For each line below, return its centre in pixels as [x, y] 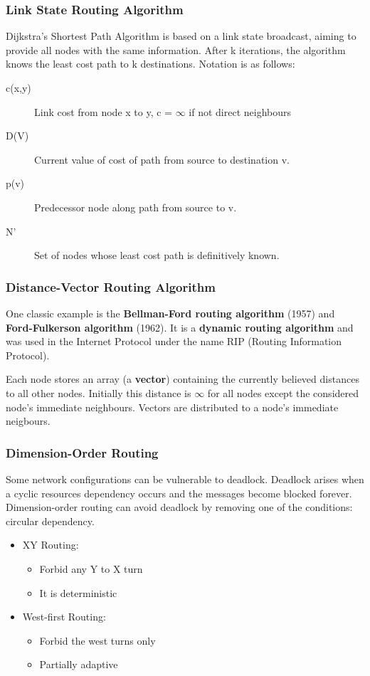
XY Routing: [51, 545]
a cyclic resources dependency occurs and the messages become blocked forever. [179, 493]
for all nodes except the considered [283, 392]
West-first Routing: [64, 617]
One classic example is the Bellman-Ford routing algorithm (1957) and [170, 313]
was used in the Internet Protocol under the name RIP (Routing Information [174, 341]
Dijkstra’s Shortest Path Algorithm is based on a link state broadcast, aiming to [181, 36]
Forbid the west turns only [97, 640]
